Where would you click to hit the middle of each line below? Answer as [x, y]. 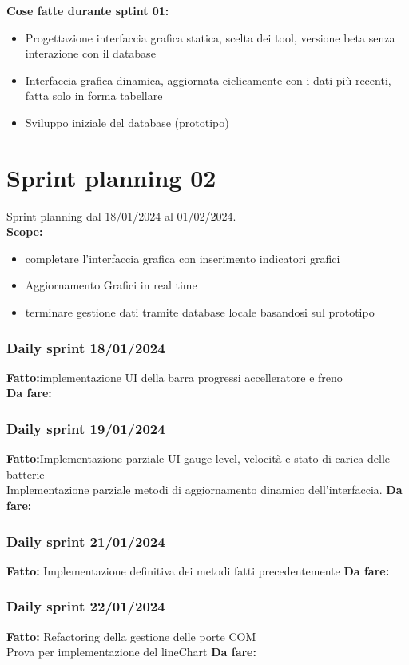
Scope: [25, 231]
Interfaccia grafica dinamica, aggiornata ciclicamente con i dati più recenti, [208, 80]
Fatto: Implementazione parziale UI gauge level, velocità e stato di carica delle [199, 458]
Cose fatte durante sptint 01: [88, 10]
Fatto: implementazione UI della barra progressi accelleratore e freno [175, 377]
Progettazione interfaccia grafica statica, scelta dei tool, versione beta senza [210, 37]
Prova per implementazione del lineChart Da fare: [131, 652]
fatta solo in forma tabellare [94, 96]
